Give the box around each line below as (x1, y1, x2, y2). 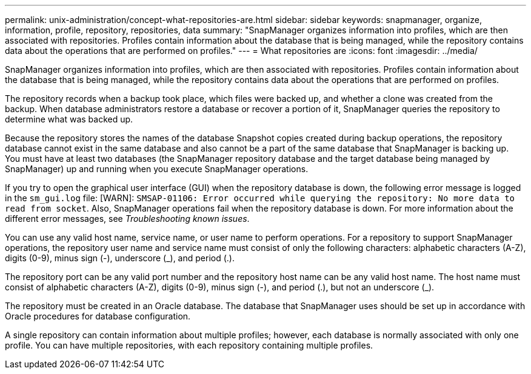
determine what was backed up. (5, 114, 133, 124)
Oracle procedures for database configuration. (5, 311, 191, 321)
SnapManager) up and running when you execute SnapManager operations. (5, 164, 309, 174)
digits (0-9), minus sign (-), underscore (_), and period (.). (5, 253, 235, 263)
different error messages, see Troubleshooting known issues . (5, 213, 250, 224)
